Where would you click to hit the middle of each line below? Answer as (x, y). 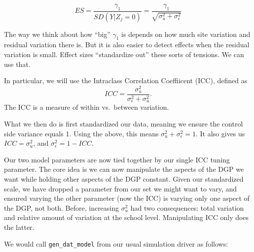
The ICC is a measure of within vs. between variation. (87, 107)
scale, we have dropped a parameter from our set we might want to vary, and (121, 188)
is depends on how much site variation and (186, 34)
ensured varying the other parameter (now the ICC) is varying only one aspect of (127, 198)
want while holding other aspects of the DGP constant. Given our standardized (124, 179)
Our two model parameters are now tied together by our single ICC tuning (117, 159)
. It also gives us (220, 133)
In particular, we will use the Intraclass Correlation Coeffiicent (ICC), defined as (126, 80)
